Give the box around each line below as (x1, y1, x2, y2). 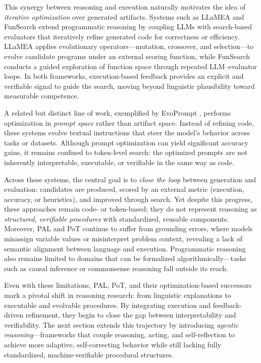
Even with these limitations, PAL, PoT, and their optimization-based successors (4, 280, 252, 290)
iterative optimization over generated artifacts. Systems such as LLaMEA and (4, 11, 244, 22)
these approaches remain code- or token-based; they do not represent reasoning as (4, 203, 257, 214)
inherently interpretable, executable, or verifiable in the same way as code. (4, 157, 234, 167)
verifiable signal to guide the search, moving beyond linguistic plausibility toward (4, 80, 255, 91)
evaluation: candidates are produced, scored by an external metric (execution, (4, 184, 244, 194)
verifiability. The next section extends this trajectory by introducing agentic (4, 319, 239, 330)
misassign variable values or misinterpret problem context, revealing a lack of (4, 233, 242, 244)
